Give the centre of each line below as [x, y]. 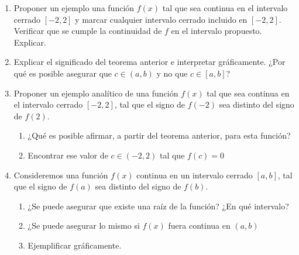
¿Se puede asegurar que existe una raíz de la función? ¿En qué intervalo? [158, 206]
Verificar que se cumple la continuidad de [88, 31]
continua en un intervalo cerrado [195, 175]
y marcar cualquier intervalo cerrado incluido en [161, 19]
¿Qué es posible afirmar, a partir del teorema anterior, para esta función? [159, 135]
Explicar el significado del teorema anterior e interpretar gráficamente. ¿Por [149, 62]
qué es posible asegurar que [63, 73]
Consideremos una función [61, 175]
